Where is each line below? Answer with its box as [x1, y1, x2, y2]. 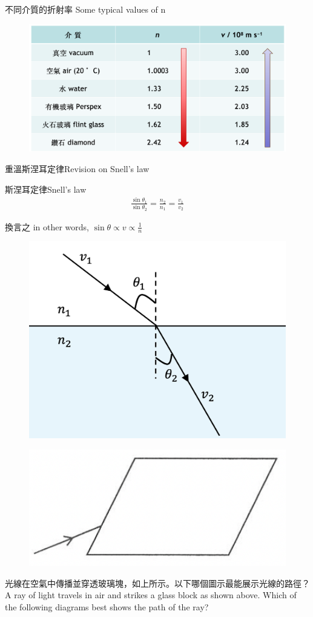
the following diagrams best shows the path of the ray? [5, 601, 209, 613]
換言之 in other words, [5, 220, 89, 233]
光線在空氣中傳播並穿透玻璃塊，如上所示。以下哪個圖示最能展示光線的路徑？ [5, 576, 310, 589]
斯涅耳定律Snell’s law [5, 182, 87, 195]
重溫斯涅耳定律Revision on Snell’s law [5, 162, 150, 175]
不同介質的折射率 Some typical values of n [5, 3, 166, 15]
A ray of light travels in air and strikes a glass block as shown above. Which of [5, 589, 297, 601]
